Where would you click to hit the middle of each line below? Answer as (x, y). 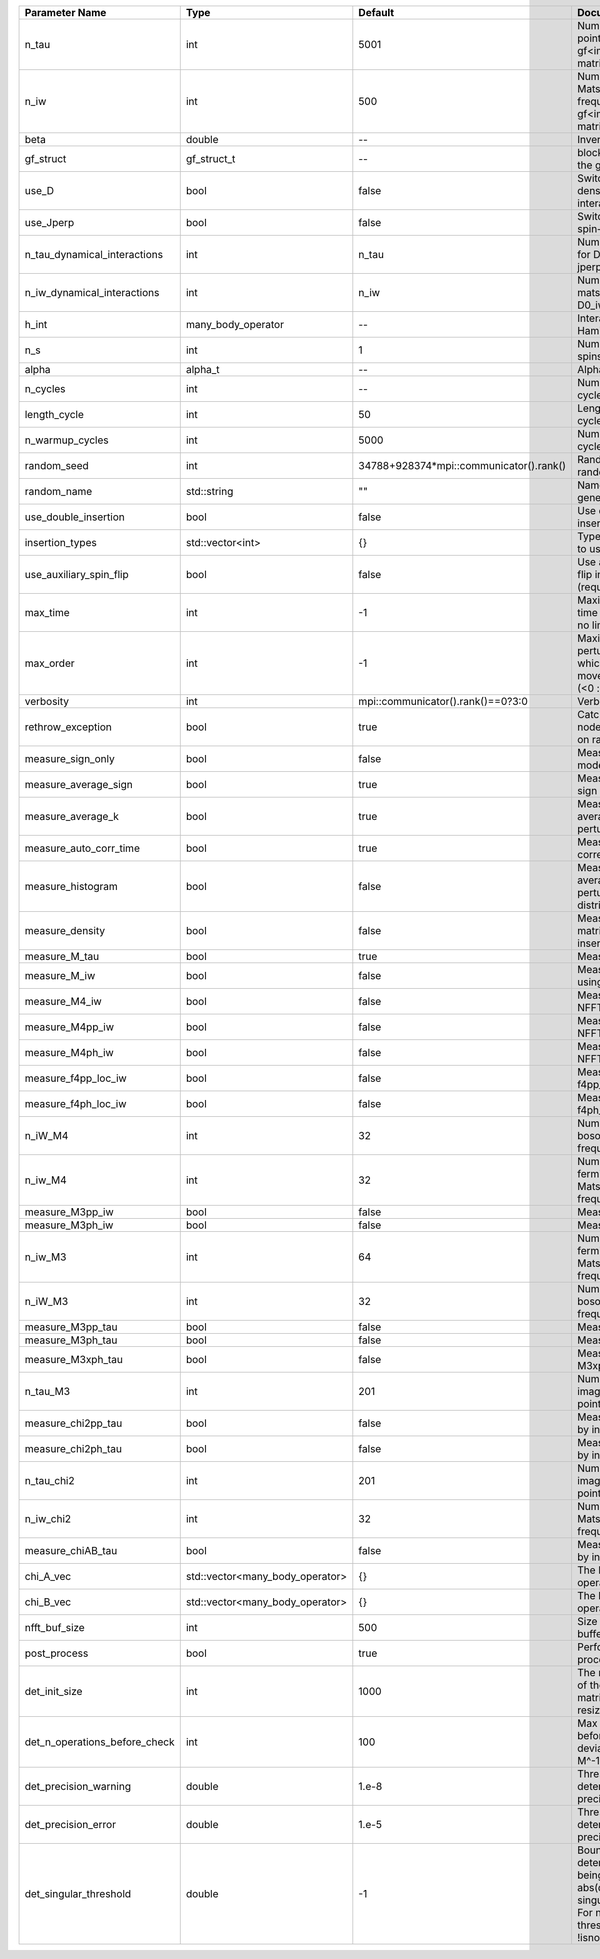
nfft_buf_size (54, 1627)
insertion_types (60, 542)
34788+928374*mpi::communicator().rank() (462, 465)
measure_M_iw (60, 975)
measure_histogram (71, 886)
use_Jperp (49, 222)
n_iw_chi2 (48, 1518)
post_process (56, 1653)
